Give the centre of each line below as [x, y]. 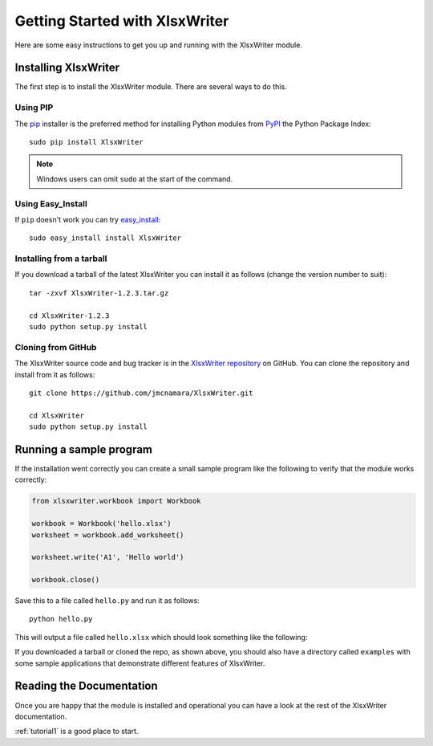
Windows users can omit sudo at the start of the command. [135, 179]
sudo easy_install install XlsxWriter [105, 238]
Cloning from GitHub [56, 347]
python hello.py [61, 619]
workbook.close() [66, 580]
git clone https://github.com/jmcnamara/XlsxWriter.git [141, 393]
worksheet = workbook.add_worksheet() [108, 535]
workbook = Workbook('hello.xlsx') [101, 524]
